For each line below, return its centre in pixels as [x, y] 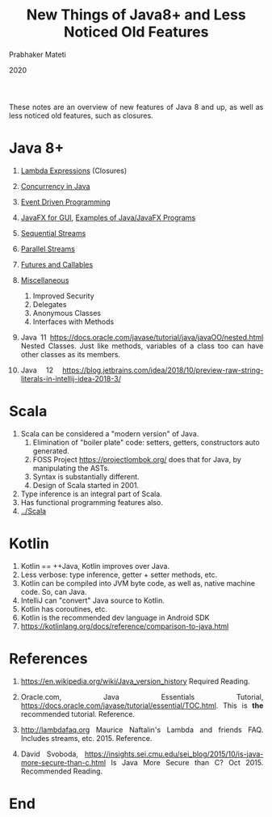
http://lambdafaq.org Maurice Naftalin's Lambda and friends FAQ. [142, 730]
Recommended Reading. [62, 771]
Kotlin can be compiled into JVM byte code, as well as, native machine [138, 583]
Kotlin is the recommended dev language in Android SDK [115, 617]
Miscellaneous [45, 280]
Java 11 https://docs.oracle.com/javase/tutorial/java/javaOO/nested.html [142, 337]
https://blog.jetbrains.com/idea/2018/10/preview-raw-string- [163, 370]
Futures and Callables [57, 264]
